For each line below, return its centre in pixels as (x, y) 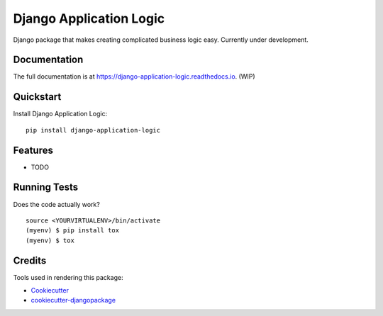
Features (33, 150)
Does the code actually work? (57, 204)
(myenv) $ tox (50, 240)
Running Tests (45, 187)
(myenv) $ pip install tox (73, 231)
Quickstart (37, 97)
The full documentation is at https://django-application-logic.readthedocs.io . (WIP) (134, 77)
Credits (30, 260)
